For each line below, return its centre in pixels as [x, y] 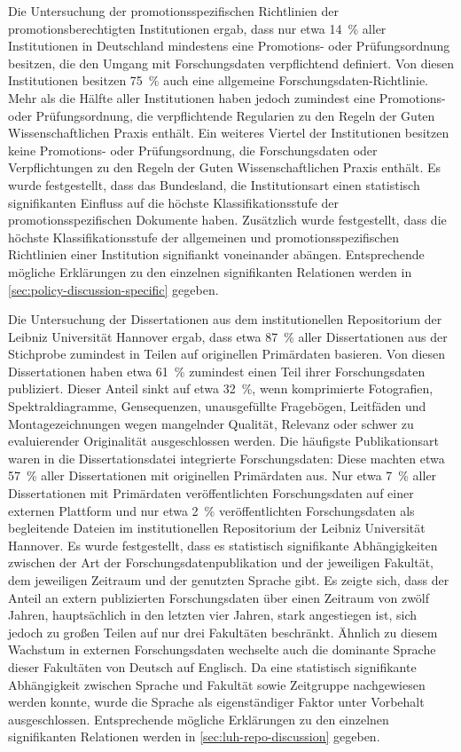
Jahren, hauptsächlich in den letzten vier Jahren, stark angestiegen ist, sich [212, 615]
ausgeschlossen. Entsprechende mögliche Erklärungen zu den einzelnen [199, 719]
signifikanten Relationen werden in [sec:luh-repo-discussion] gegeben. [194, 736]
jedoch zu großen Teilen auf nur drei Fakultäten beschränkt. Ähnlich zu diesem [223, 632]
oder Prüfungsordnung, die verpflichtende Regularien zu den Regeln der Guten [222, 115]
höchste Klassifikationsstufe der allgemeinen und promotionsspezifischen [203, 237]
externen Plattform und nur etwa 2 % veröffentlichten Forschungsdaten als [211, 510]
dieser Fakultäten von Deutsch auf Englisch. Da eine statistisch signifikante [212, 666]
